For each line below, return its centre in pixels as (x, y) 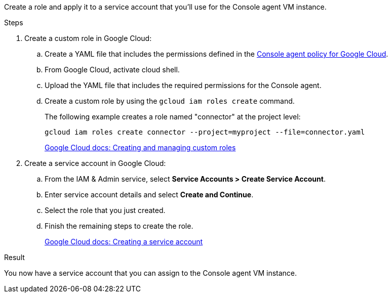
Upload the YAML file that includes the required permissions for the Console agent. (183, 85)
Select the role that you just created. (105, 210)
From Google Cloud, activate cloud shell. (112, 70)
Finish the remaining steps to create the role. (119, 226)
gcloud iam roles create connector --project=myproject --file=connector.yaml (205, 132)
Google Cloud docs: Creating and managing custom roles (140, 147)
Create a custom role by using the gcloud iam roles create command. (170, 101)
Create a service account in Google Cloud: (95, 163)
